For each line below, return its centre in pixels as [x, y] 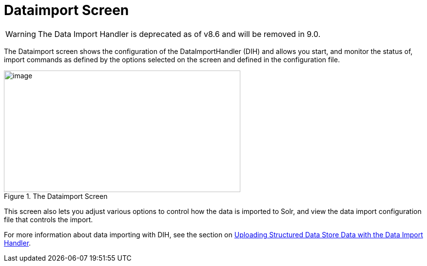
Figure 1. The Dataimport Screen [56, 196]
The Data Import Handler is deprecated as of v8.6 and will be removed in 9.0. [179, 34]
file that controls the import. [49, 219]
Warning [21, 34]
